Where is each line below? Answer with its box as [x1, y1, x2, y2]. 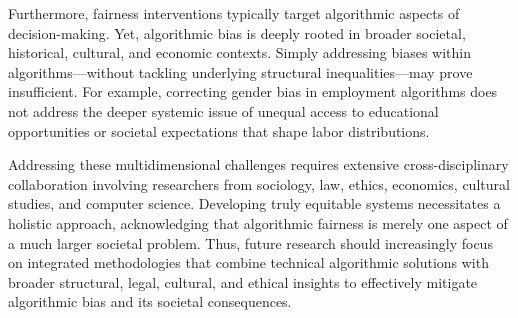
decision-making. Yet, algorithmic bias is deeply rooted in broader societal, [8, 22, 466, 43]
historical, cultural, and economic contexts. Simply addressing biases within [8, 42, 471, 63]
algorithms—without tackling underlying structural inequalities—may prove [8, 61, 473, 82]
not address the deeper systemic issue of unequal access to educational [8, 100, 439, 121]
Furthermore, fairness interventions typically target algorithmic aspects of [8, 3, 460, 23]
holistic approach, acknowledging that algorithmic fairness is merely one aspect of [8, 212, 508, 233]
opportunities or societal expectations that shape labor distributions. [8, 120, 430, 141]
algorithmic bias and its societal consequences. [8, 291, 292, 312]
